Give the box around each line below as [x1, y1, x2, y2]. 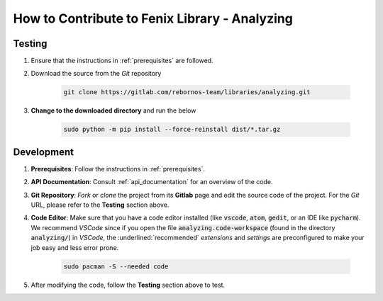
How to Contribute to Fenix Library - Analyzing [13, 11, 294, 26]
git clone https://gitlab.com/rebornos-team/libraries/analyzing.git [63, 89, 311, 96]
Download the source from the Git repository [30, 69, 162, 78]
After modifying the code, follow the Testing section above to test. [30, 280, 226, 289]
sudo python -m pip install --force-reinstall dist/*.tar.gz [63, 125, 281, 134]
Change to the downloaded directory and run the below [30, 106, 196, 115]
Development [13, 146, 74, 158]
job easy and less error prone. [30, 243, 119, 251]
